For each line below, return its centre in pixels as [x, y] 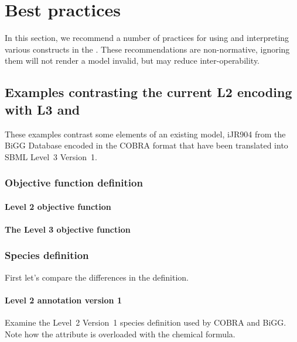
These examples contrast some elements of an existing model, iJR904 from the [145, 134]
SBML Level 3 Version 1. [51, 156]
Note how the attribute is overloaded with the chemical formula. [120, 334]
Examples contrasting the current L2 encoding [148, 92]
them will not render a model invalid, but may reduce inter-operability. [132, 61]
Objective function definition [74, 183]
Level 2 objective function [58, 206]
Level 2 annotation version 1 [63, 300]
